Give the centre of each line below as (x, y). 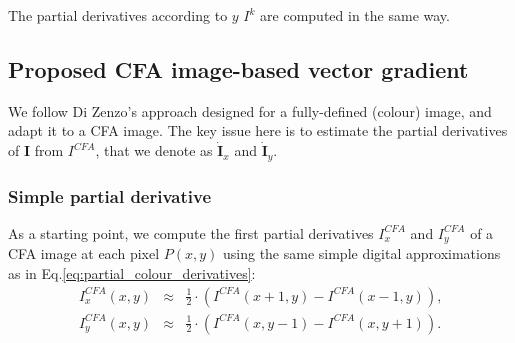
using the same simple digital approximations (361, 253)
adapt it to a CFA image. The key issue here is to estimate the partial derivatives (258, 130)
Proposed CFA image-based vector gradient (238, 68)
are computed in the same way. (355, 15)
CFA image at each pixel (84, 253)
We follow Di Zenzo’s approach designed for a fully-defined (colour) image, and (250, 110)
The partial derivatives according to (118, 15)
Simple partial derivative (110, 195)
